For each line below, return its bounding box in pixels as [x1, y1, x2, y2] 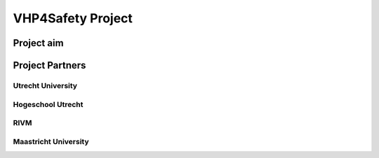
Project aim [13, 37, 64, 49]
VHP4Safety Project [13, 10, 133, 26]
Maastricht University [13, 136, 89, 146]
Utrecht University [13, 80, 77, 90]
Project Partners [13, 59, 86, 71]
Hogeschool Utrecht [13, 99, 84, 109]
